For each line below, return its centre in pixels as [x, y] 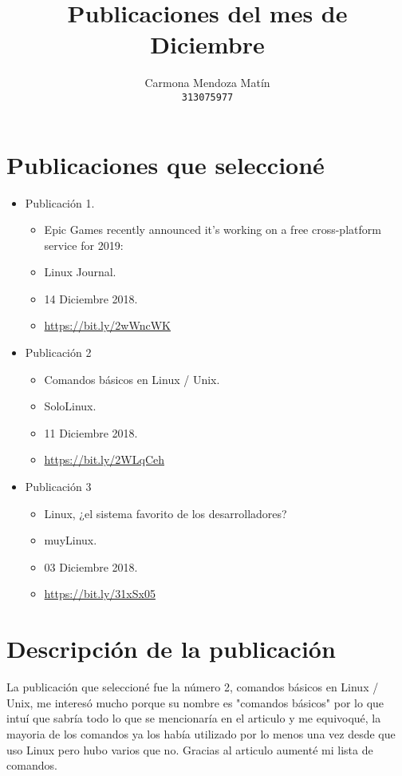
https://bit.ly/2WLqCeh [104, 459]
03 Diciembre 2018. [91, 566]
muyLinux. [71, 540]
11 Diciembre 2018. [91, 432]
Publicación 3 [58, 487]
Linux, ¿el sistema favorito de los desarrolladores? [166, 513]
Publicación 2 [58, 352]
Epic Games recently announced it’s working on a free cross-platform [213, 230]
